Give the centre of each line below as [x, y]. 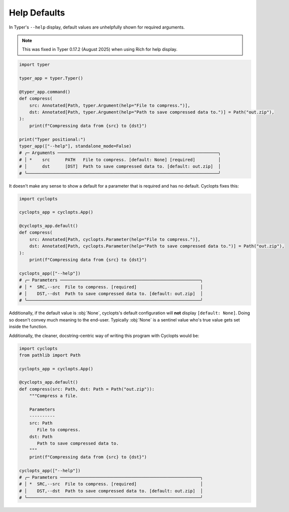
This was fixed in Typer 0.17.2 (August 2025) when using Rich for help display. [100, 49]
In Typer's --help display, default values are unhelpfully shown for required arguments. [97, 27]
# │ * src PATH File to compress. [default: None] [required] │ [120, 160]
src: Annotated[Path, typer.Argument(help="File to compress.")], [110, 105]
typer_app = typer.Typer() [51, 78]
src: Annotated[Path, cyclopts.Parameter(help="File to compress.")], [115, 239]
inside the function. [28, 327]
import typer [35, 65]
